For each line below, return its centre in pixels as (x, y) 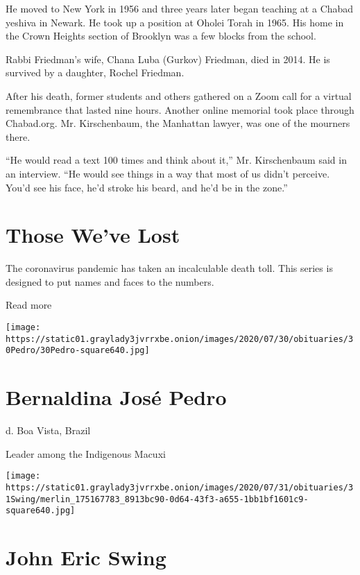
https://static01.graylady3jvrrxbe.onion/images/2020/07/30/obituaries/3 (180, 339)
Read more (29, 305)
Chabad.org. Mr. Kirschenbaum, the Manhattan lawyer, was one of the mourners (178, 123)
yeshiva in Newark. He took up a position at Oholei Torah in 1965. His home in (175, 22)
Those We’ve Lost (93, 235)
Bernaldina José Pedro (116, 397)
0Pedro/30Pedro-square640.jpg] (78, 351)
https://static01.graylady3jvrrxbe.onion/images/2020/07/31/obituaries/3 (180, 487)
